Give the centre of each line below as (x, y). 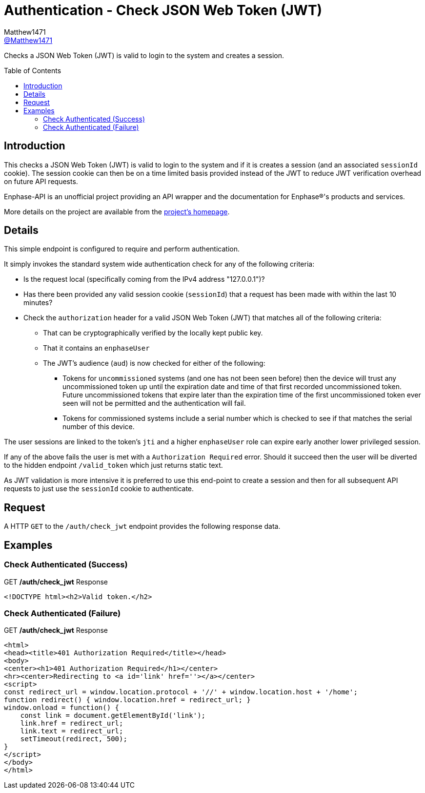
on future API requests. (41, 181)
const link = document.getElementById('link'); (113, 716)
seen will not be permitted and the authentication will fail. (154, 403)
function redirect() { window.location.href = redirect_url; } (127, 700)
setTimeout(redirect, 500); (74, 739)
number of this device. (99, 427)
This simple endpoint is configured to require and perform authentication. (122, 249)
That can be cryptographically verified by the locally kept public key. (153, 333)
